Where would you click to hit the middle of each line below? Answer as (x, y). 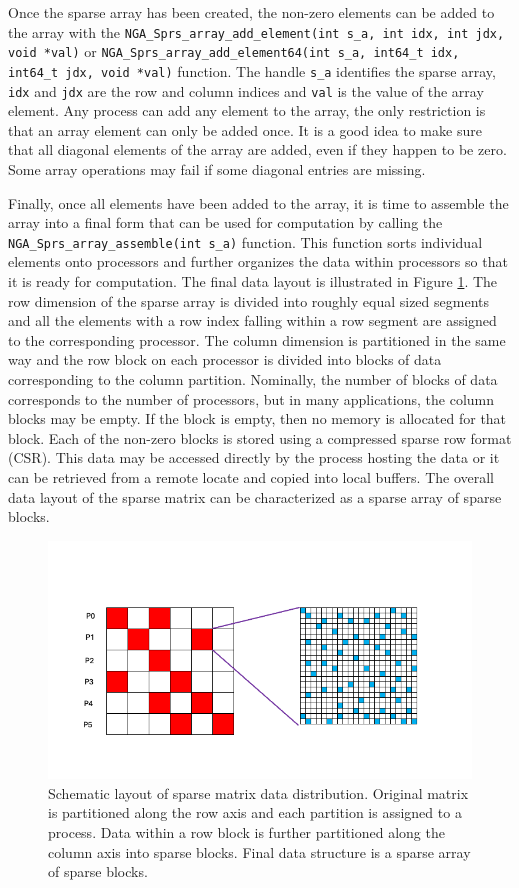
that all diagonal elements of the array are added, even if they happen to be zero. (257, 149)
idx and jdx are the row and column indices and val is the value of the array (246, 90)
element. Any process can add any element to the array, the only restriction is (247, 110)
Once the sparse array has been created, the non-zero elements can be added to (251, 12)
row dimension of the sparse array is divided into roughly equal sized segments (248, 300)
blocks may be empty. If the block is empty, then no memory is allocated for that (257, 418)
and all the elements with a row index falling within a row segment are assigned (252, 320)
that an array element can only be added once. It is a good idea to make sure (245, 129)
